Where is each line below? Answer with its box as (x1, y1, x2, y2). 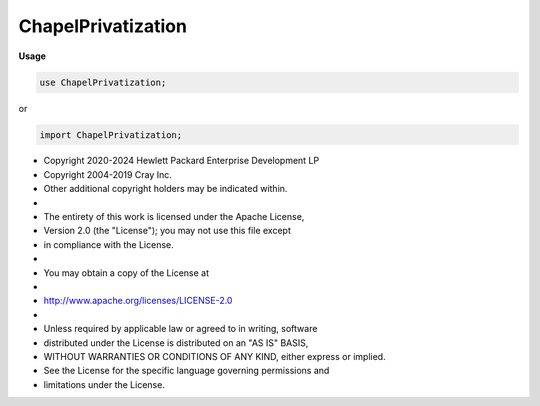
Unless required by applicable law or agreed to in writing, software (43, 323, 318, 335)
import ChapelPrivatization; (39, 129, 183, 140)
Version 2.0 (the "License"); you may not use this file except (43, 225, 292, 237)
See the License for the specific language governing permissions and (43, 365, 330, 377)
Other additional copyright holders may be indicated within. (43, 183, 288, 195)
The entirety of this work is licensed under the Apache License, (43, 211, 305, 223)
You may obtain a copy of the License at (43, 266, 210, 279)
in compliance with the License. (43, 238, 174, 250)
